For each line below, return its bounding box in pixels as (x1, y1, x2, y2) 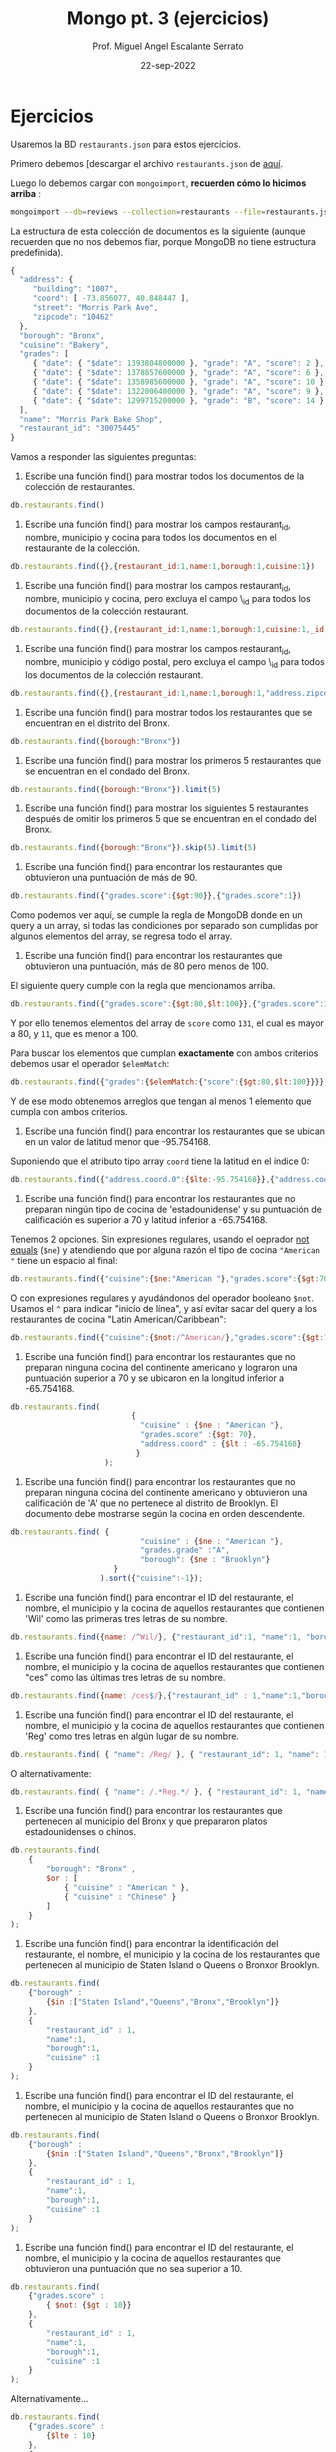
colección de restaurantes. (24, 481, 136, 493)
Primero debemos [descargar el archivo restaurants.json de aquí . (10, 157, 284, 169)
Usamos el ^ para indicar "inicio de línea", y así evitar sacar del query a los (10, 1302, 318, 1314)
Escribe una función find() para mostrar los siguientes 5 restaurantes (24, 802, 309, 814)
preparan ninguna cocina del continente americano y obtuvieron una (24, 1486, 308, 1498)
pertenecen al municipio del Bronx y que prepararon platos (24, 1815, 268, 1827)
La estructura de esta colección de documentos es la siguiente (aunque (10, 225, 306, 237)
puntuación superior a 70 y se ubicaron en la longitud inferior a (24, 1372, 285, 1384)
